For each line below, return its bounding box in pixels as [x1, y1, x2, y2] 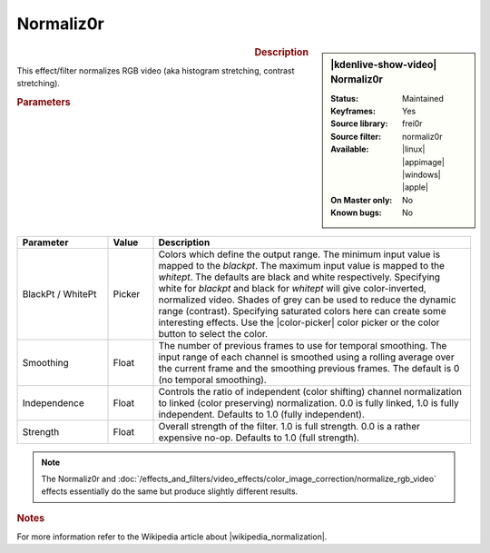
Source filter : [330, 131, 381, 142]
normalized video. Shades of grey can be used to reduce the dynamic [158, 293, 457, 306]
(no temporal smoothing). [158, 373, 267, 386]
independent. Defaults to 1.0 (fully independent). [158, 408, 365, 420]
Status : [330, 93, 358, 104]
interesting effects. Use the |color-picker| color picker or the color [158, 316, 440, 329]
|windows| [402, 169, 441, 181]
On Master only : [330, 194, 393, 205]
